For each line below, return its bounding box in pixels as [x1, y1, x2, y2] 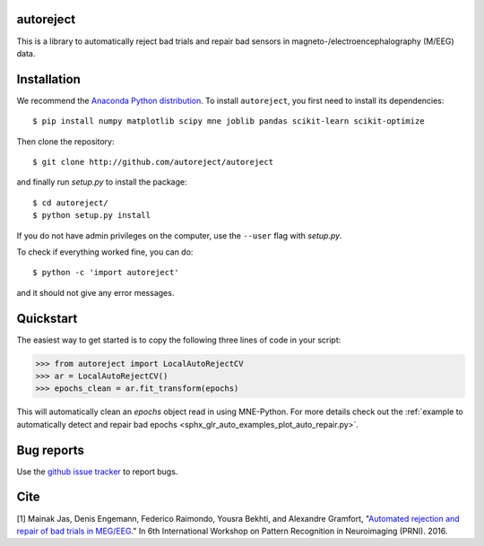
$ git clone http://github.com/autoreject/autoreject [32, 157, 273, 167]
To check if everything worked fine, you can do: [16, 247, 194, 257]
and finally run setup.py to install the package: [16, 177, 187, 187]
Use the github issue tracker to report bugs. [16, 466, 178, 477]
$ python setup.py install [32, 211, 151, 221]
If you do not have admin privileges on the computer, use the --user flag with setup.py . [16, 230, 342, 241]
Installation [16, 72, 81, 87]
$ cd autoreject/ [32, 197, 108, 208]
